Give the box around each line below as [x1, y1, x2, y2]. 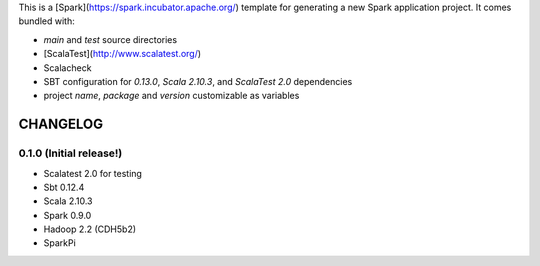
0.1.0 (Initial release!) [18, 146, 123, 160]
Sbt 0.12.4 [43, 181, 85, 193]
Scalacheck [43, 61, 92, 74]
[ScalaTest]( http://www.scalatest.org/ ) [43, 48, 202, 60]
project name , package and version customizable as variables [43, 90, 300, 102]
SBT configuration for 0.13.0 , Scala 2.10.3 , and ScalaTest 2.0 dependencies [43, 75, 353, 87]
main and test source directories [43, 33, 178, 45]
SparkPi [43, 237, 77, 249]
